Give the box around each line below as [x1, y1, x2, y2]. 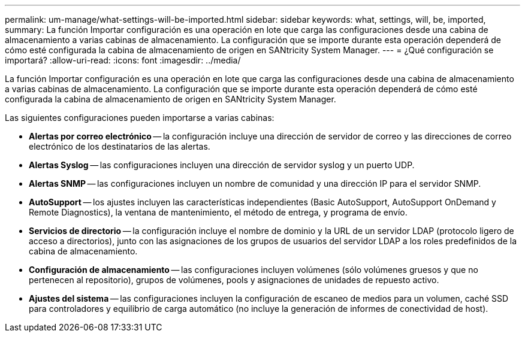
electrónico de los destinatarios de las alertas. [29, 141, 210, 151]
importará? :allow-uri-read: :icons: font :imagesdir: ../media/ [5, 55, 241, 65]
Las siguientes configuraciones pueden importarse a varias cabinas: [5, 113, 274, 123]
